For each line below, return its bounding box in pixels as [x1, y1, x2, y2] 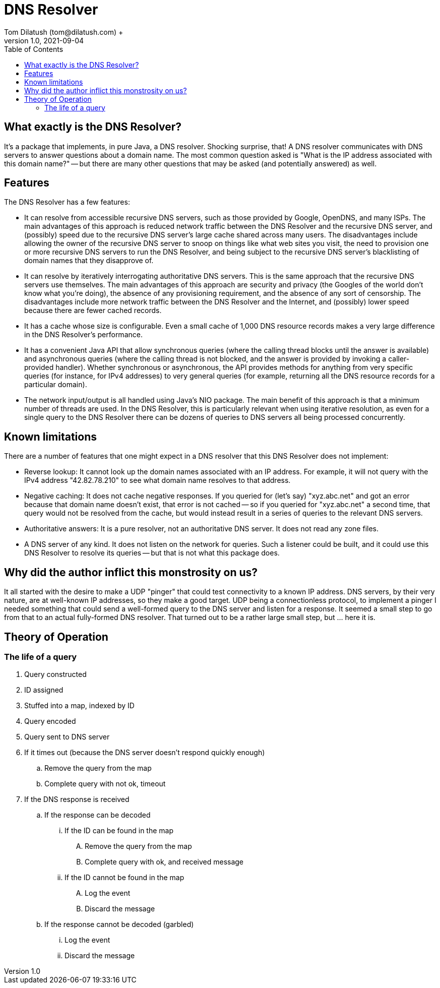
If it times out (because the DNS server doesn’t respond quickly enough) [24, 748, 265, 757]
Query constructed [24, 670, 87, 679]
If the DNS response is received [24, 795, 130, 804]
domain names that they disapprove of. [24, 256, 154, 265]
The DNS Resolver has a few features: [4, 198, 130, 207]
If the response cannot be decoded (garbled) [44, 920, 194, 929]
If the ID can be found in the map [65, 826, 173, 835]
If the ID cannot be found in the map [65, 873, 184, 882]
